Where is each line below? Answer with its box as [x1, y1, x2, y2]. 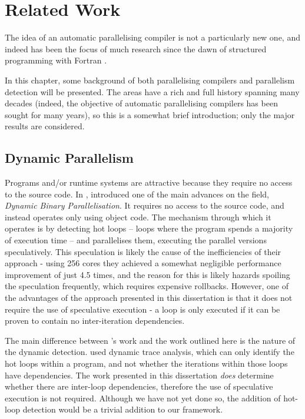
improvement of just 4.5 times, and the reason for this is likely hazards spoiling [5, 268, 290, 280]
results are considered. [5, 120, 85, 132]
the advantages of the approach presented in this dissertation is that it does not [5, 291, 293, 304]
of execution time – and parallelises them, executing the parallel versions [5, 234, 267, 246]
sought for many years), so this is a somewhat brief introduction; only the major [5, 108, 295, 120]
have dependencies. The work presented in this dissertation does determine [5, 368, 274, 381]
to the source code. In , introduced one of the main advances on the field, [5, 187, 270, 200]
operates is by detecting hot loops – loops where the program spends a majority [5, 222, 293, 234]
